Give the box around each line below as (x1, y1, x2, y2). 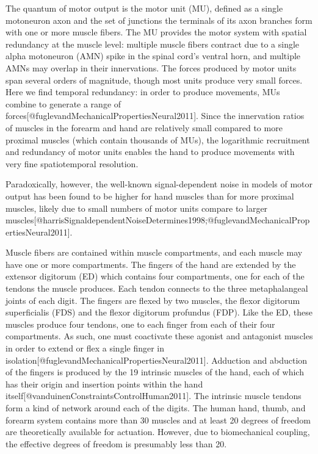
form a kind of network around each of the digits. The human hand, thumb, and (5, 402, 306, 414)
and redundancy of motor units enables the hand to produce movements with (5, 145, 295, 158)
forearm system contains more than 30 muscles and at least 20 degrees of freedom (5, 413, 311, 426)
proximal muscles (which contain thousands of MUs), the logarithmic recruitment (5, 133, 310, 146)
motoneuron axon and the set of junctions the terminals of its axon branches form (5, 13, 313, 26)
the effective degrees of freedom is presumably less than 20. (5, 437, 227, 450)
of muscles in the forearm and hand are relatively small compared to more (5, 121, 283, 134)
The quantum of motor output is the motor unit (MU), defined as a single (5, 2, 283, 14)
